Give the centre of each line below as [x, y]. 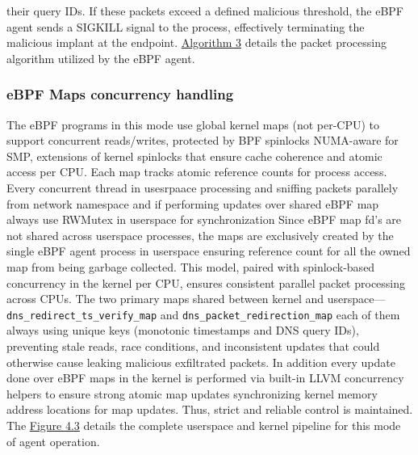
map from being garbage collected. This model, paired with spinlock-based [191, 266]
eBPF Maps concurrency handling [120, 94]
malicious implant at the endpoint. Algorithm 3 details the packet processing [196, 42]
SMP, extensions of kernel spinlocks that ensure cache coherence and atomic [194, 156]
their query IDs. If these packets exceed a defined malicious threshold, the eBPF [205, 11]
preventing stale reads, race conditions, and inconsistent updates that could [193, 345]
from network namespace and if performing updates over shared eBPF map [193, 203]
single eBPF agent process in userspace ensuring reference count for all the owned [209, 251]
